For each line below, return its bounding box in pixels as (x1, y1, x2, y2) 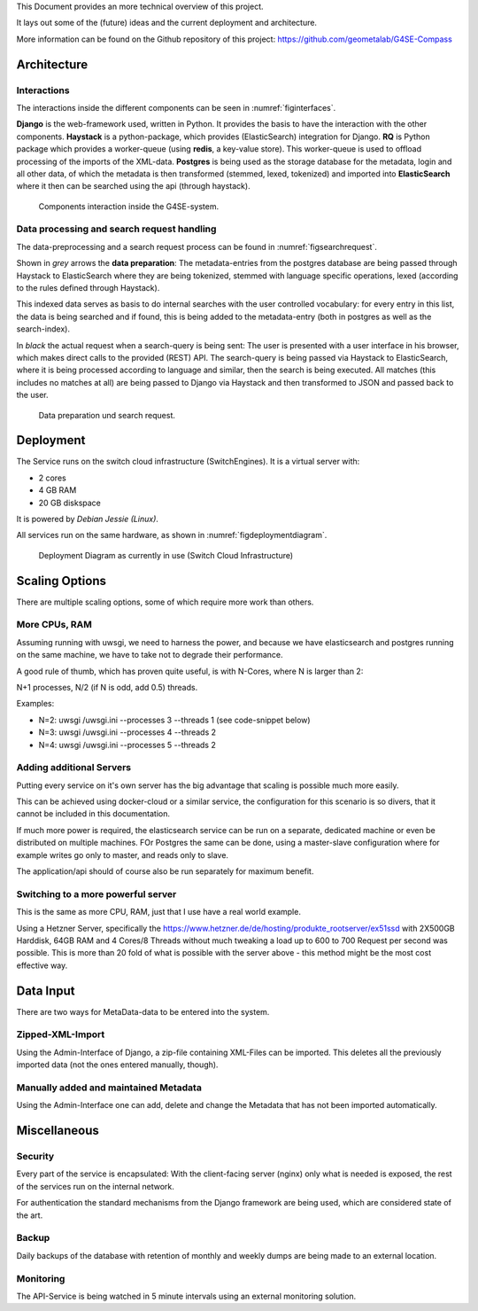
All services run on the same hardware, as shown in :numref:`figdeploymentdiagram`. (16, 530, 328, 541)
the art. (16, 1210, 43, 1221)
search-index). (16, 324, 71, 334)
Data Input (16, 983, 75, 998)
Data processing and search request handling (16, 222, 217, 235)
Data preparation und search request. (38, 410, 176, 420)
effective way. (16, 960, 68, 971)
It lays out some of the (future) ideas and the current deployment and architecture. (16, 18, 318, 28)
